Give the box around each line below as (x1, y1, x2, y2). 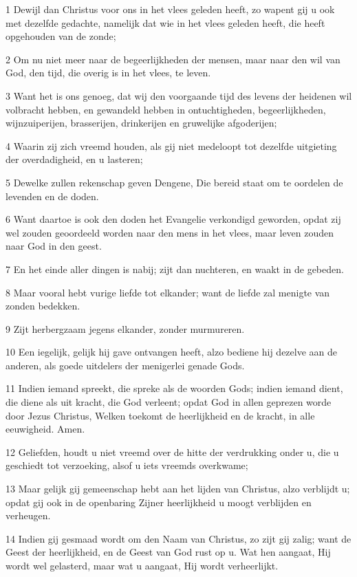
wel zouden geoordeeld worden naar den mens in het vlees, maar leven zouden (6, 225, 334, 239)
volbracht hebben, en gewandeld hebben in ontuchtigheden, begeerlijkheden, (6, 102, 326, 116)
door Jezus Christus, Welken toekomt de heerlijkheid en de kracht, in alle (6, 408, 315, 422)
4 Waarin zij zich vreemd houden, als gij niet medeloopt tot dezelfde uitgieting (6, 138, 337, 153)
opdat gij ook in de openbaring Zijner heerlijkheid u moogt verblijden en (6, 494, 312, 509)
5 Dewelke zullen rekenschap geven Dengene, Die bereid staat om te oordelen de (6, 175, 343, 189)
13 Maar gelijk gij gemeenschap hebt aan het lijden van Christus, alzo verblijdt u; (6, 481, 350, 496)
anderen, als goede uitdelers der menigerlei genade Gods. (6, 358, 245, 372)
